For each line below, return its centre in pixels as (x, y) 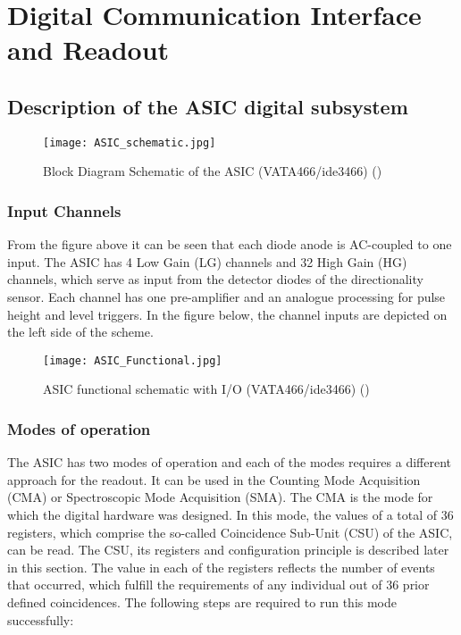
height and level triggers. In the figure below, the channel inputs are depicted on (227, 314)
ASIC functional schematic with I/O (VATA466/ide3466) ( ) (206, 389)
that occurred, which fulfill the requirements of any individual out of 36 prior (218, 585)
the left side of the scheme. (80, 332)
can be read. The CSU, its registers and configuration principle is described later (228, 550)
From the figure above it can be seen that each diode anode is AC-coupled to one (230, 244)
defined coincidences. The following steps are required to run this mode (202, 602)
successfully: (41, 619)
